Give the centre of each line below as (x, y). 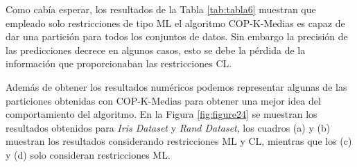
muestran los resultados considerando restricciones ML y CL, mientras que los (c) (179, 141)
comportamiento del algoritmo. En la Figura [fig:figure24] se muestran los (162, 114)
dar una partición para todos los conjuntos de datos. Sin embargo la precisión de (177, 36)
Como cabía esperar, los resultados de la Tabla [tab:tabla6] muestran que (161, 9)
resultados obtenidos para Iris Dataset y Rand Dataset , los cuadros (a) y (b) (168, 127)
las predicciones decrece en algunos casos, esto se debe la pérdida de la (156, 50)
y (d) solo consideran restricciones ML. (88, 154)
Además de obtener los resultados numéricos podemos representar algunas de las (176, 86)
